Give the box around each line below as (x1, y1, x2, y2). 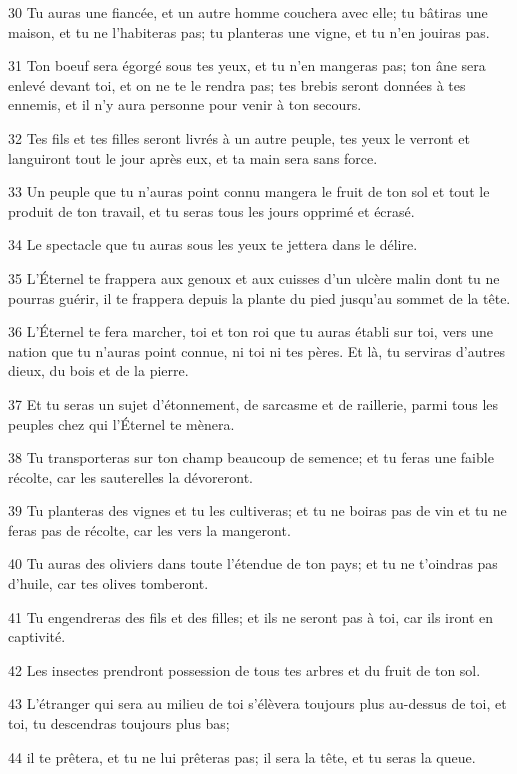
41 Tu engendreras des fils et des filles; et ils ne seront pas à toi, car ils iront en (8, 606, 493, 627)
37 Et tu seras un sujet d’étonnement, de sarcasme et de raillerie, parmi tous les (8, 393, 499, 414)
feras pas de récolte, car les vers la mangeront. (8, 519, 291, 540)
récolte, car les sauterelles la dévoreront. (8, 466, 253, 487)
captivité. (8, 626, 66, 647)
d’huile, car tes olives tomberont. (8, 573, 209, 594)
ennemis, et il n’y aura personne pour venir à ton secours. (8, 94, 362, 115)
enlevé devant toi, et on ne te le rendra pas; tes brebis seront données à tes (8, 74, 466, 95)
